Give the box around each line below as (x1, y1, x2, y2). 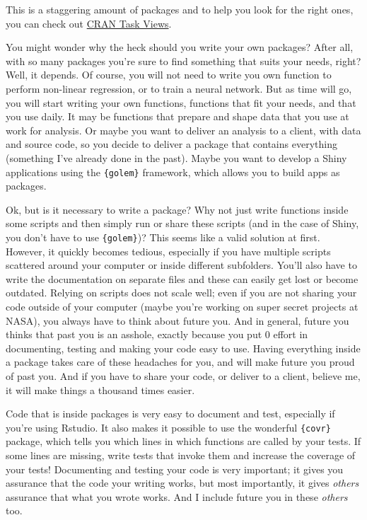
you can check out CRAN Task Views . (6, 16, 172, 30)
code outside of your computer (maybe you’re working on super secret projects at (6, 299, 359, 313)
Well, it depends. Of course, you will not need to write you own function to (6, 67, 332, 82)
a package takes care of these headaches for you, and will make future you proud (6, 354, 355, 369)
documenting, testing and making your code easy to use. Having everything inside (6, 340, 361, 355)
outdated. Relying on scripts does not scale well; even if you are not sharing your (6, 285, 357, 300)
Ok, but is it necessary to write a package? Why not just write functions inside (6, 202, 349, 216)
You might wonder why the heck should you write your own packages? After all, (6, 40, 354, 54)
